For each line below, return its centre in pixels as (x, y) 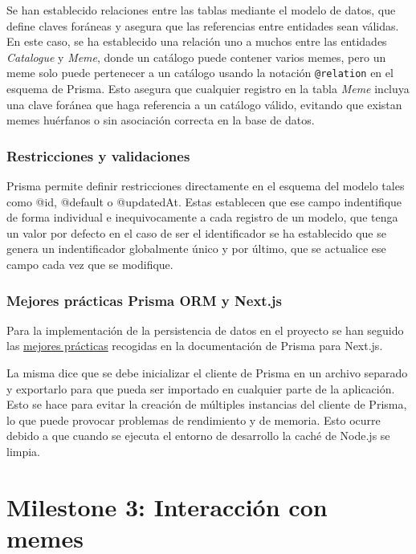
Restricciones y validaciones (98, 155)
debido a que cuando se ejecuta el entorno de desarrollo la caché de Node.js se (198, 436)
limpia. (24, 451)
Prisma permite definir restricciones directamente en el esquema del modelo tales (206, 186)
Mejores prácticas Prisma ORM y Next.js (145, 300)
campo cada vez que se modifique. (90, 264)
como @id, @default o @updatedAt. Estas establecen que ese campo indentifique (204, 201)
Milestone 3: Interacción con (167, 506)
